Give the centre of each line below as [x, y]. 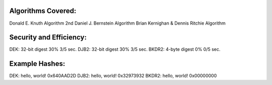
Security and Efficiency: [48, 37]
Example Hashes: [37, 64]
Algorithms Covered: [43, 11]
